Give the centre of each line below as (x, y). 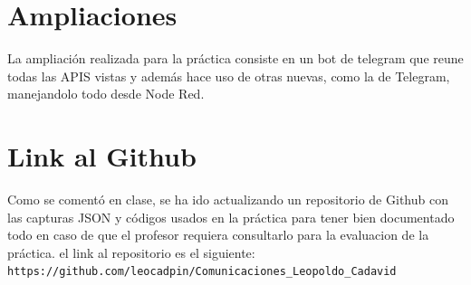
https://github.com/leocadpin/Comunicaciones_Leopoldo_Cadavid (202, 272)
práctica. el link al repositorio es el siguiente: (131, 252)
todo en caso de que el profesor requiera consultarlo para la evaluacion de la (218, 235)
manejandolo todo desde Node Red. (106, 94)
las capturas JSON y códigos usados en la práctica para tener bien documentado (231, 217)
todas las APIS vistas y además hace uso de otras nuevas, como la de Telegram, (229, 76)
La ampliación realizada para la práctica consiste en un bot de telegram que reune (235, 58)
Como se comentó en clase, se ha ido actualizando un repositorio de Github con (228, 199)
